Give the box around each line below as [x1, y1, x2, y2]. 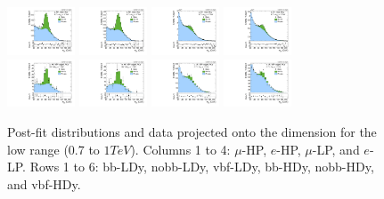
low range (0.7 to [7, 139, 100, 158]
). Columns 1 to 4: [130, 139, 231, 158]
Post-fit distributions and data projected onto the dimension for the [7, 123, 377, 141]
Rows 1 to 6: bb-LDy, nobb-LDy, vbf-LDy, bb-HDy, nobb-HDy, [29, 157, 374, 176]
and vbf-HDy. [7, 174, 81, 193]
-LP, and [312, 139, 360, 158]
